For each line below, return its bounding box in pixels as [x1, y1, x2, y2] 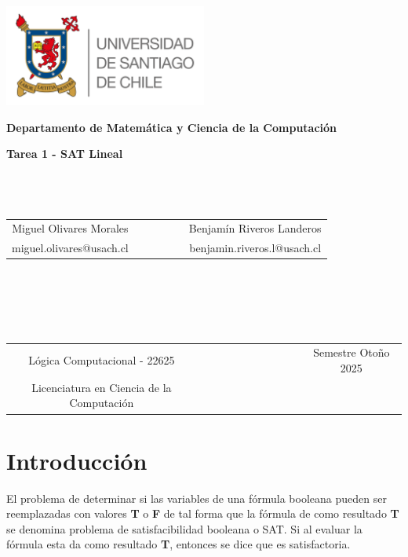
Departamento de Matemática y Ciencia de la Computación [6, 119, 337, 135]
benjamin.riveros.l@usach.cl [189, 240, 322, 256]
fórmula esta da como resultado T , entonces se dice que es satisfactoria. [6, 536, 351, 552]
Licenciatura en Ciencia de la [31, 379, 172, 395]
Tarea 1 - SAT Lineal [6, 145, 123, 162]
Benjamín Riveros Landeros [188, 220, 322, 236]
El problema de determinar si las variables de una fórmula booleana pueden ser [6, 489, 387, 506]
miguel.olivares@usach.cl [12, 240, 129, 256]
